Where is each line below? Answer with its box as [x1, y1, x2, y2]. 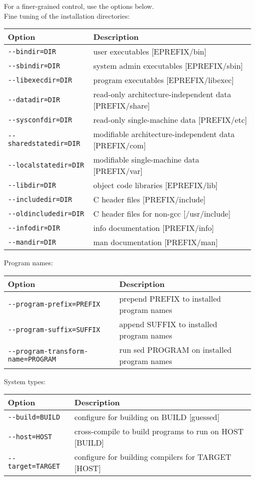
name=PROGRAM [8, 355, 56, 363]
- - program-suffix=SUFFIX [8, 325, 101, 334]
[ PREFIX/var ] [93, 165, 143, 177]
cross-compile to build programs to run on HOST [74, 425, 244, 437]
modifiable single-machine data [93, 154, 200, 166]
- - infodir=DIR [8, 224, 60, 232]
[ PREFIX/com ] [93, 140, 146, 151]
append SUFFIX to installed [119, 318, 217, 330]
